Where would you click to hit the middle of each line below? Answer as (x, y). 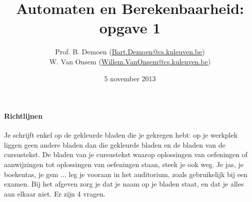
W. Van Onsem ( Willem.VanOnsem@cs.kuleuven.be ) (130, 61)
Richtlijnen (23, 116)
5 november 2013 (130, 78)
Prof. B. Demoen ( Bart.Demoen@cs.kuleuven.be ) (130, 52)
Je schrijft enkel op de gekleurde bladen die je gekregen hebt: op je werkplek (121, 135)
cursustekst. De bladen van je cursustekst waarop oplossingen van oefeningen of (126, 154)
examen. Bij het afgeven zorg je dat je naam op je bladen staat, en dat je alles (124, 184)
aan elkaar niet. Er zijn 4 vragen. (55, 193)
